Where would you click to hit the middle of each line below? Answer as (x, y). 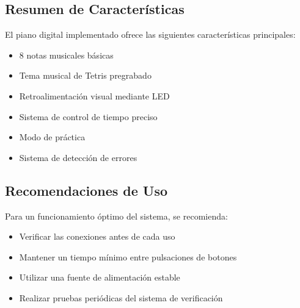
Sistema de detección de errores (78, 157)
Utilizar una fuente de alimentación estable (100, 277)
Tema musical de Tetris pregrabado (85, 75)
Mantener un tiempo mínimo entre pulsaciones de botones (128, 256)
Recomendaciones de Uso (86, 190)
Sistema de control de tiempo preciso (88, 116)
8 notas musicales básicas (66, 55)
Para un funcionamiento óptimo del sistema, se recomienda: (116, 216)
